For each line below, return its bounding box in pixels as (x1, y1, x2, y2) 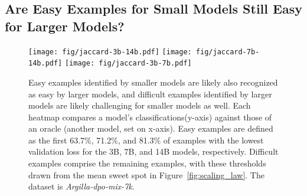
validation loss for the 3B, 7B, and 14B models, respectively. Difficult (28, 145, 279, 158)
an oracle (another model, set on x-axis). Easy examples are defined (28, 122, 273, 135)
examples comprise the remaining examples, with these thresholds (28, 157, 266, 169)
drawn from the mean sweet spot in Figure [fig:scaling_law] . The (28, 168, 264, 181)
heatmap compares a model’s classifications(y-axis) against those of (28, 110, 272, 123)
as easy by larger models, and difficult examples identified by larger (28, 87, 272, 100)
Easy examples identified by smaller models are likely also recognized (28, 76, 278, 88)
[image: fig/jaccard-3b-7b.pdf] (64, 59, 192, 68)
